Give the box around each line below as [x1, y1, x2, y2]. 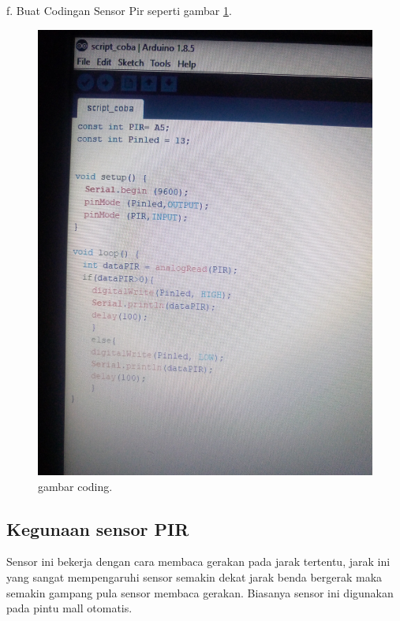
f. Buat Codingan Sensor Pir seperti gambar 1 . [6, 2, 232, 18]
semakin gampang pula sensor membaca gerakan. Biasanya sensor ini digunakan [6, 584, 394, 601]
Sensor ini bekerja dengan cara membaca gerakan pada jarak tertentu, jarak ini [6, 553, 391, 570]
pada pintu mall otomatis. [6, 600, 133, 616]
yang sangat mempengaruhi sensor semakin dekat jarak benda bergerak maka [6, 568, 383, 585]
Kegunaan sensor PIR [6, 516, 189, 541]
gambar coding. [38, 478, 113, 494]
